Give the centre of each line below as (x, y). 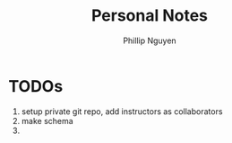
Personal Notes (150, 16)
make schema (47, 121)
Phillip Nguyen (150, 40)
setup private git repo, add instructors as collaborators (122, 111)
